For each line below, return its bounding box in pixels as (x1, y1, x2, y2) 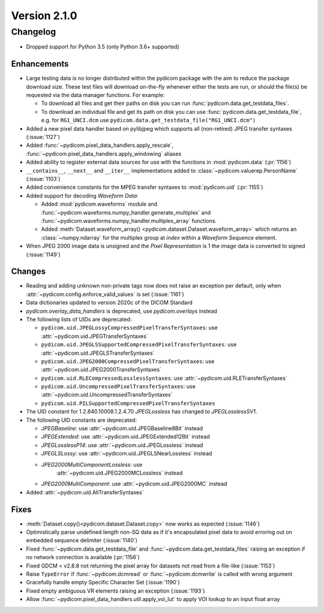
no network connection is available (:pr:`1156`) (26, 554, 140, 561)
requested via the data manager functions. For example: (26, 92, 165, 99)
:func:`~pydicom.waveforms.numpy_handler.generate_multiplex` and (41, 209, 211, 216)
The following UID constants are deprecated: (26, 416, 137, 424)
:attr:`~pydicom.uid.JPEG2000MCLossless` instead (56, 469, 183, 476)
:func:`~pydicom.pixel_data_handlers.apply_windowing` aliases (26, 150, 182, 157)
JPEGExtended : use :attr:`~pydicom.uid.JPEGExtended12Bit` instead (41, 433, 210, 440)
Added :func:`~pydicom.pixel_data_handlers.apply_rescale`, (26, 141, 174, 149)
